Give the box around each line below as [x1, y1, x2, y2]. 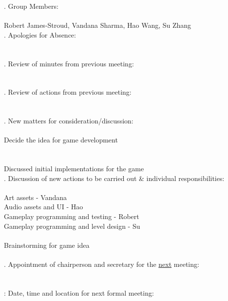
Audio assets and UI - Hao [4, 201, 83, 212]
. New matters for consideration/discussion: [4, 116, 133, 126]
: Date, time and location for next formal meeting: [4, 287, 154, 298]
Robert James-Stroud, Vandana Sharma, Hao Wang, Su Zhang [4, 20, 191, 30]
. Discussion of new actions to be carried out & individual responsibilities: [4, 173, 225, 183]
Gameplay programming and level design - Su [4, 221, 140, 231]
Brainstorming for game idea [4, 240, 90, 250]
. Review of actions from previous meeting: [4, 87, 132, 97]
